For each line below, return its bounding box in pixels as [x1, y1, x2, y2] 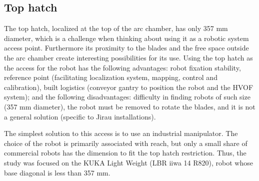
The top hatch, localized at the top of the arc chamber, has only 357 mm [4, 23, 228, 33]
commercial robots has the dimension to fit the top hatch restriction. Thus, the [4, 147, 246, 158]
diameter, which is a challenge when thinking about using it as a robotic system [4, 32, 249, 43]
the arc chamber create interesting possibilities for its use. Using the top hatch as [4, 52, 253, 62]
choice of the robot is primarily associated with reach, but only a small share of [4, 137, 247, 148]
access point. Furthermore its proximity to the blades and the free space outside [4, 42, 249, 53]
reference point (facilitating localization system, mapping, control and [4, 72, 217, 82]
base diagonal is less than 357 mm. [4, 167, 110, 177]
